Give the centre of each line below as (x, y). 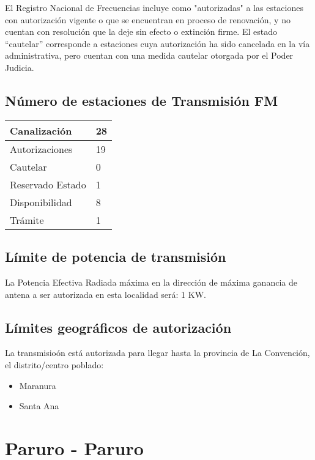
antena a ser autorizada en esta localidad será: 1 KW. (106, 294)
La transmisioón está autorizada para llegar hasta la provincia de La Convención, (157, 353)
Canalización (41, 130)
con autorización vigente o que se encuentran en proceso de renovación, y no (148, 19)
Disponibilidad (41, 202)
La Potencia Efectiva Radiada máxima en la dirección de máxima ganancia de (151, 282)
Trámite (27, 220)
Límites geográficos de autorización (118, 327)
